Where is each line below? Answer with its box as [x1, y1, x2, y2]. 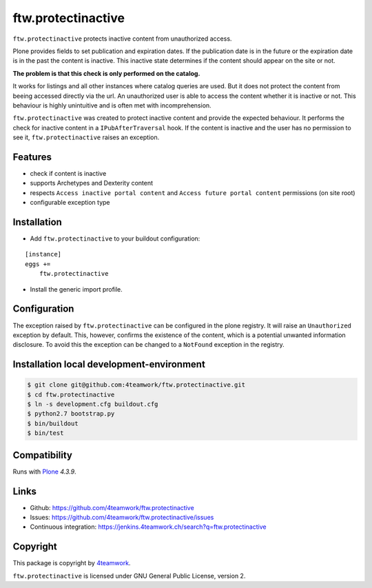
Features [12, 151, 52, 163]
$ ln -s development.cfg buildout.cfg [27, 401, 158, 408]
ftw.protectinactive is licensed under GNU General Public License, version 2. [12, 571, 246, 580]
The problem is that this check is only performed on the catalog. [12, 69, 200, 77]
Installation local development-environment [12, 358, 206, 370]
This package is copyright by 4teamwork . [12, 559, 131, 567]
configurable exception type [30, 199, 110, 207]
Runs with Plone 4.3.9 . [12, 467, 76, 476]
